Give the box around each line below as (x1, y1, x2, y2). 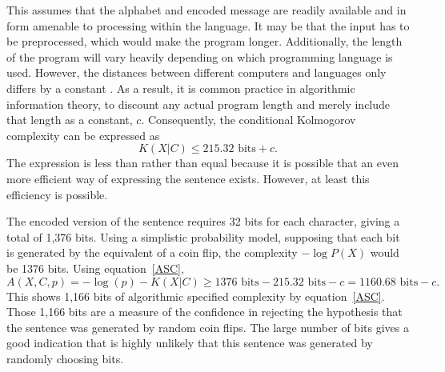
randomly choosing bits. (6, 350, 124, 366)
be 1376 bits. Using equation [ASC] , (6, 259, 184, 276)
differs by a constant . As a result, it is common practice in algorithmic (6, 79, 355, 96)
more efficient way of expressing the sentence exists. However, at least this (6, 170, 370, 186)
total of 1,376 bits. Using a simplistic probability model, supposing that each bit (6, 228, 400, 245)
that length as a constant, (6, 111, 133, 128)
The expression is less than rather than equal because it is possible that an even (6, 154, 399, 171)
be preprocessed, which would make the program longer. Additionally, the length (6, 33, 403, 50)
